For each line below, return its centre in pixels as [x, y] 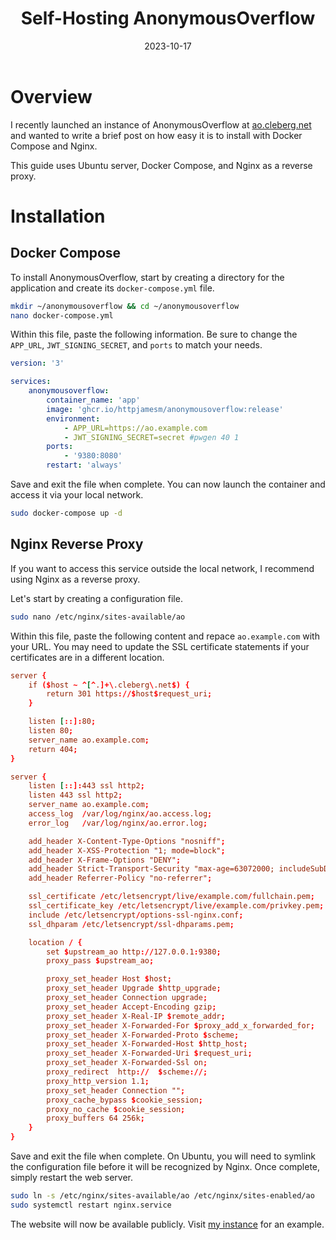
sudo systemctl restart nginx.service [91, 1205]
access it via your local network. [77, 495]
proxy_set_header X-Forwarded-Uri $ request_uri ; [149, 1053]
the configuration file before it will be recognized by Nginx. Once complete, [165, 1166]
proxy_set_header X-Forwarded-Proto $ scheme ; [143, 1035]
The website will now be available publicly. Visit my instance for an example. [167, 1224]
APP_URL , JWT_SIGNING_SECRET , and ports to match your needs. [136, 345]
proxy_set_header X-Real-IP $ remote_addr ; [136, 1016]
